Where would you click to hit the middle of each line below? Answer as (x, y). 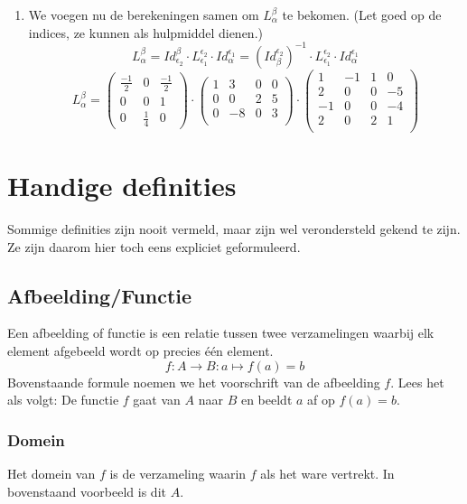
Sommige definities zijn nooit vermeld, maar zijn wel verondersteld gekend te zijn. (234, 229)
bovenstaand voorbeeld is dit (87, 491)
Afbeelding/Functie (100, 295)
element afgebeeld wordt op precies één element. (140, 351)
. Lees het (417, 382)
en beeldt (266, 400)
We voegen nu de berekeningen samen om (144, 14)
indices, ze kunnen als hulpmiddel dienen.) (145, 32)
